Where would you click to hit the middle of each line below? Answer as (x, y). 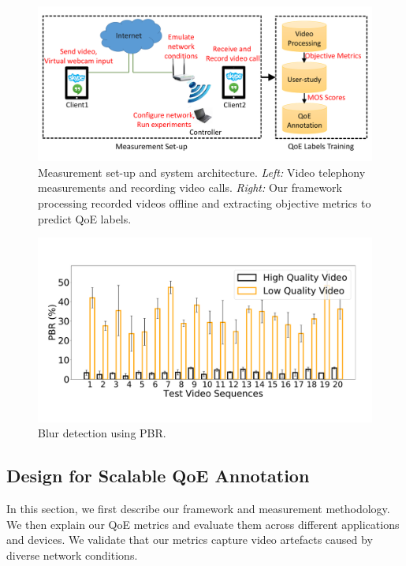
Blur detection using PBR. (102, 433)
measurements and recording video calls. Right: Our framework (190, 187)
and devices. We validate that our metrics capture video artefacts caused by (190, 540)
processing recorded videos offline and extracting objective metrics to (205, 203)
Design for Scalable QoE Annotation (158, 476)
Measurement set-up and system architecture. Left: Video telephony (202, 172)
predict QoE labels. (85, 218)
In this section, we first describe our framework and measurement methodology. (198, 509)
